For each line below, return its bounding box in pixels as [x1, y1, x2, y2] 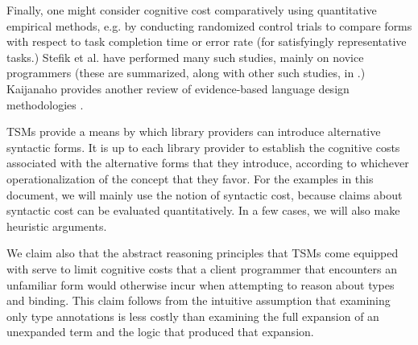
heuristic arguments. [6, 217, 107, 234]
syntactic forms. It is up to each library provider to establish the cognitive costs [6, 138, 400, 155]
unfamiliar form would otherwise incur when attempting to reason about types [6, 276, 395, 293]
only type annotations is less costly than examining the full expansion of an [6, 307, 379, 324]
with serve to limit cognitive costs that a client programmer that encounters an [6, 260, 398, 277]
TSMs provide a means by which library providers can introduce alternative [6, 123, 381, 140]
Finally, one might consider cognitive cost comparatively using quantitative [6, 2, 377, 18]
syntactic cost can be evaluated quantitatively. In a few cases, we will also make [6, 202, 400, 219]
